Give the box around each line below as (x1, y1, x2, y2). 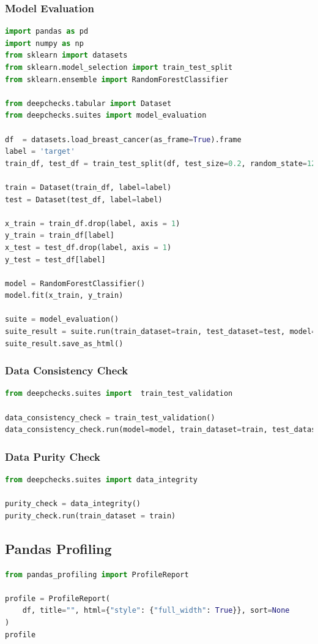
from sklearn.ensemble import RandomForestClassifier (5, 75, 229, 84)
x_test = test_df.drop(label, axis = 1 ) (5, 243, 172, 252)
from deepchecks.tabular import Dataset (5, 99, 172, 108)
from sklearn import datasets (5, 51, 128, 60)
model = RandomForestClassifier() (5, 279, 146, 288)
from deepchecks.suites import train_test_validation (5, 389, 233, 398)
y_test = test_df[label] (5, 255, 106, 264)
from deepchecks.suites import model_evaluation (5, 111, 207, 120)
